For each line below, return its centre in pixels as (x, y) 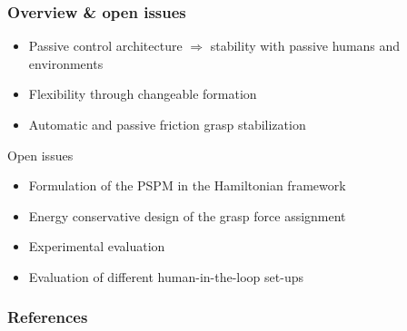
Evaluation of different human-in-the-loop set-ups (166, 276)
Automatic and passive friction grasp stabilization (167, 124)
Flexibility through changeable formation (143, 94)
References (48, 317)
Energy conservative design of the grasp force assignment (187, 215)
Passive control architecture (105, 46)
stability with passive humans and (305, 46)
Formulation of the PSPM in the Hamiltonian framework (187, 185)
